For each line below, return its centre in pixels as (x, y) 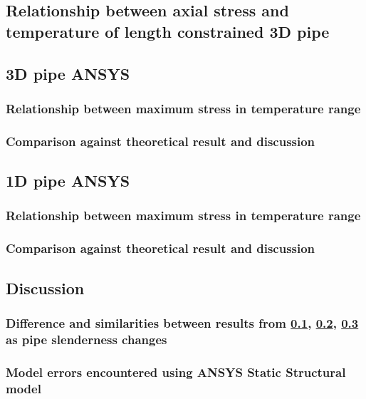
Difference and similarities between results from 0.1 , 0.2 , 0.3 (182, 322)
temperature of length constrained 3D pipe (168, 31)
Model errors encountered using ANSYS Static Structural (176, 372)
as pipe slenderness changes (87, 339)
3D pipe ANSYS (68, 73)
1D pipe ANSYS (68, 181)
